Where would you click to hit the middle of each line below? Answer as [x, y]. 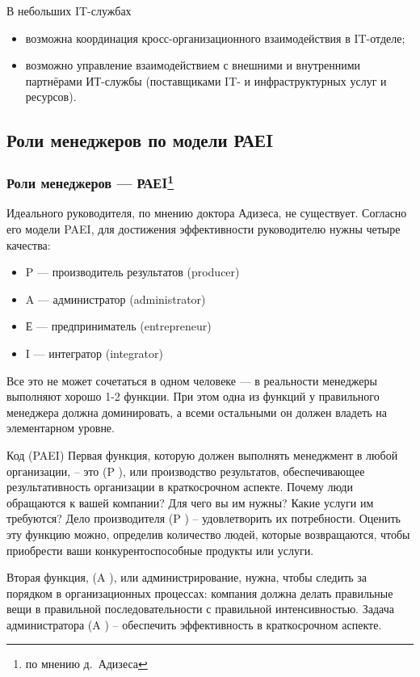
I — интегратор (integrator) [94, 353]
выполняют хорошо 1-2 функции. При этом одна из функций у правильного [193, 396]
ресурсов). [51, 97]
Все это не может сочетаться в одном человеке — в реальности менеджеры [192, 380]
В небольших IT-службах [69, 11]
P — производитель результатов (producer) [132, 272]
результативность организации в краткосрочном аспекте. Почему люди [180, 487]
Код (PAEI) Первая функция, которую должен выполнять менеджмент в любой [202, 454]
